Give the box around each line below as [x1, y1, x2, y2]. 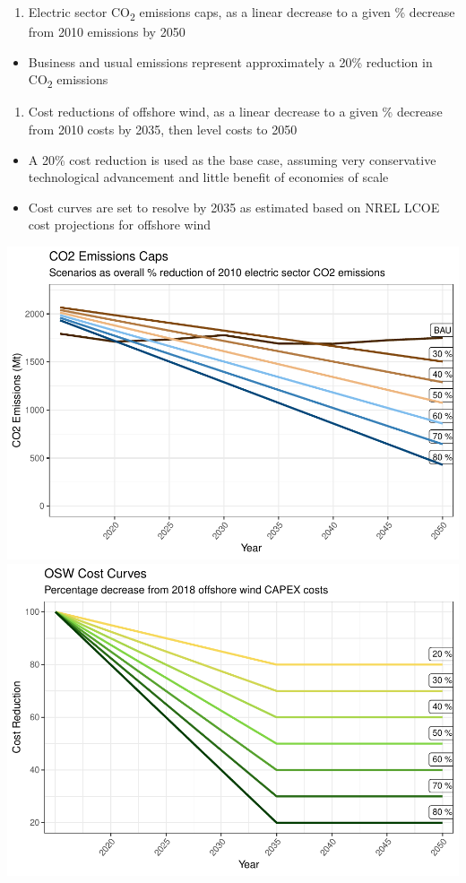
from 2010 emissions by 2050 [28, 22, 186, 41]
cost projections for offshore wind [28, 215, 211, 234]
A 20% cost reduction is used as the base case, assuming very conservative [28, 150, 436, 169]
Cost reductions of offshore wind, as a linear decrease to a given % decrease [28, 102, 443, 121]
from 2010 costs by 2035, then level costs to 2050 [28, 120, 298, 139]
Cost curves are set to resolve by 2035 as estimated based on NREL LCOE [28, 197, 440, 216]
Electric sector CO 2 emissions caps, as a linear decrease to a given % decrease [28, 3, 455, 23]
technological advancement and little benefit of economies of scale [28, 168, 389, 186]
